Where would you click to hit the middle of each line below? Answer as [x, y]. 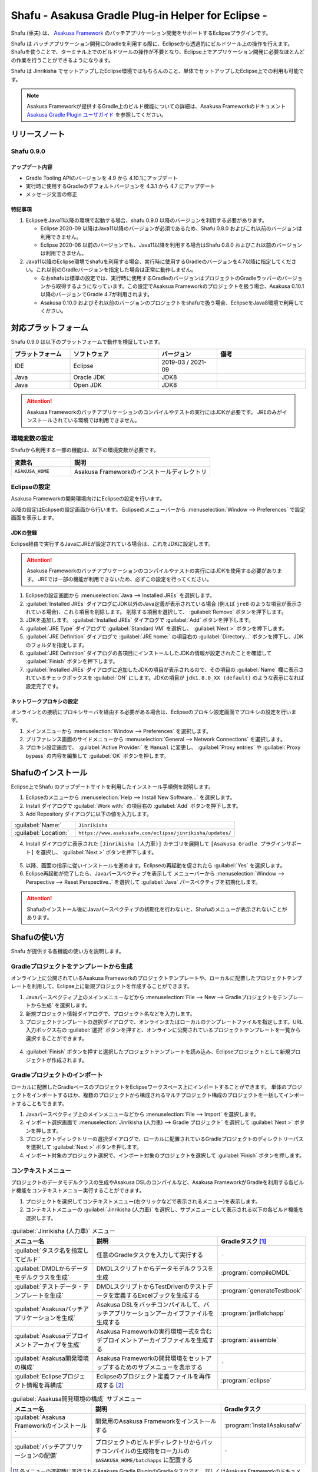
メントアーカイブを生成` [48, 1345]
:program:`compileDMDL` [256, 1273]
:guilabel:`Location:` [42, 833]
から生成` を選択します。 [60, 1005]
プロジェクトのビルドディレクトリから [148, 1442]
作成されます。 [69, 1060]
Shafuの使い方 [38, 937]
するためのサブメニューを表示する [155, 1367]
